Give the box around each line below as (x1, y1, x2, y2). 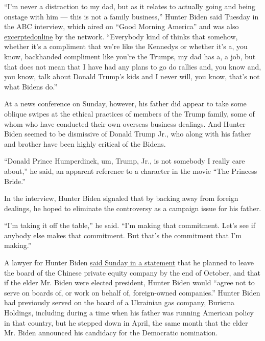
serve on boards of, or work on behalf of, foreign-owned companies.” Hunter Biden (4, 287, 260, 298)
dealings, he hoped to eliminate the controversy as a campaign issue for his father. (4, 202, 261, 213)
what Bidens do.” (4, 81, 58, 92)
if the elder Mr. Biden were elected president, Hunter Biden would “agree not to (4, 277, 255, 288)
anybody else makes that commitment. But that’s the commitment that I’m (4, 230, 242, 240)
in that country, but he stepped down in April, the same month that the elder (4, 317, 248, 328)
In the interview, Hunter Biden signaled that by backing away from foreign (4, 193, 238, 203)
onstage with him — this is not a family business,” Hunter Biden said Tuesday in (4, 11, 259, 21)
